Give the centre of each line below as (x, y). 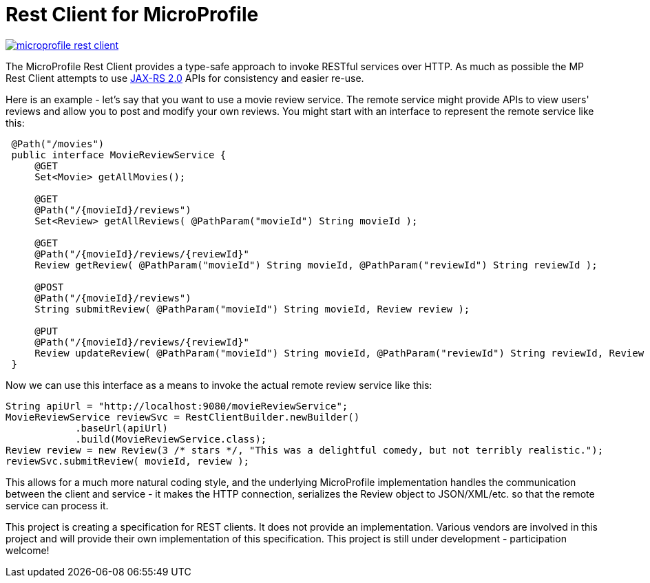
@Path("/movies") (58, 144)
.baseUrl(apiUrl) (122, 428)
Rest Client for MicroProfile (132, 14)
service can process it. (57, 505)
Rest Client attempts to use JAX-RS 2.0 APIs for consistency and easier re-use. (185, 78)
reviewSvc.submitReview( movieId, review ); (128, 461)
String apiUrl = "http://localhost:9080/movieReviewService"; (177, 406)
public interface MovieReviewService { (119, 155)
